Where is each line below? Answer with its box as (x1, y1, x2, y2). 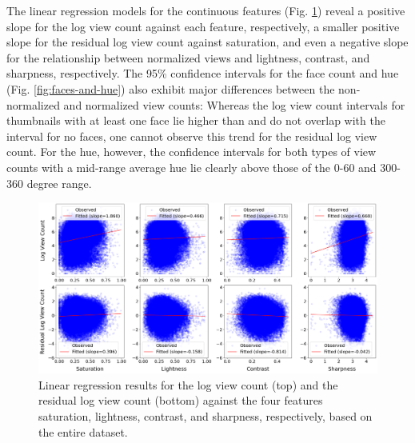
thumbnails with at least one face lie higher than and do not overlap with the (6, 112, 385, 129)
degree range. (26, 174, 92, 191)
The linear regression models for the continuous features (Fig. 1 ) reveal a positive (6, 2, 405, 18)
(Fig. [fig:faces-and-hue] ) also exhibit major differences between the (6, 80, 335, 97)
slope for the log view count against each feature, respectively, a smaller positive (6, 18, 400, 34)
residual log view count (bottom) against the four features (38, 392, 323, 409)
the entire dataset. (38, 423, 128, 440)
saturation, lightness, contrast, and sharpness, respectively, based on (38, 407, 373, 424)
